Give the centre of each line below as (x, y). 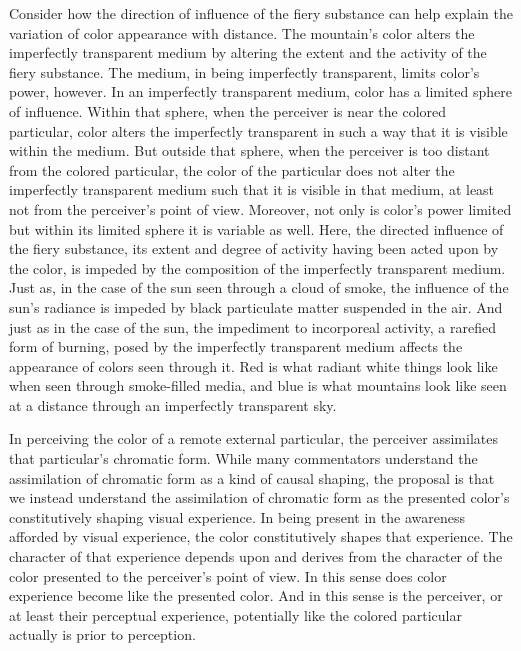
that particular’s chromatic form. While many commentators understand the (243, 458)
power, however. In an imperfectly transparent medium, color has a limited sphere (260, 91)
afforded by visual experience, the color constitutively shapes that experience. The (261, 536)
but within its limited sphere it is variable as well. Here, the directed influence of (256, 228)
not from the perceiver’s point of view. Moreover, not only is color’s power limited (260, 208)
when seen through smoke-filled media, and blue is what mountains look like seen (258, 385)
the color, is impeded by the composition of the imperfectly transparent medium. (257, 267)
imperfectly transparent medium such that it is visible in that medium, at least (252, 189)
